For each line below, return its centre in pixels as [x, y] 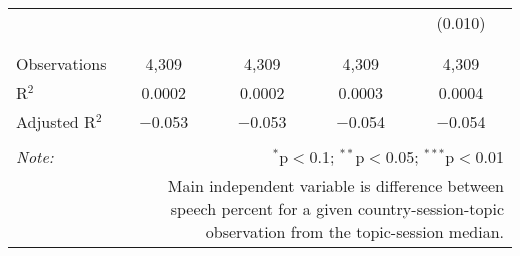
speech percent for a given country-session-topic [337, 208]
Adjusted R [56, 121]
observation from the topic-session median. [354, 231]
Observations [61, 63]
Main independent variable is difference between [335, 185]
